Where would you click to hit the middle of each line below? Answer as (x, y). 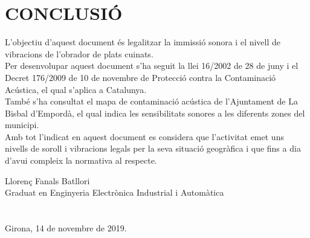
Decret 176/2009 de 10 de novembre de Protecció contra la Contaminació (140, 77)
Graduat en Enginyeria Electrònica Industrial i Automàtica (115, 192)
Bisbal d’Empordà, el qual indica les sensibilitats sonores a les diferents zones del (155, 113)
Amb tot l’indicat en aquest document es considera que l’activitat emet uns (144, 136)
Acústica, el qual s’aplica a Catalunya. (76, 89)
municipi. (22, 125)
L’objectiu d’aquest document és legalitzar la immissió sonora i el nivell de (143, 42)
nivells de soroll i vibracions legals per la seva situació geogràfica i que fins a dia (153, 148)
